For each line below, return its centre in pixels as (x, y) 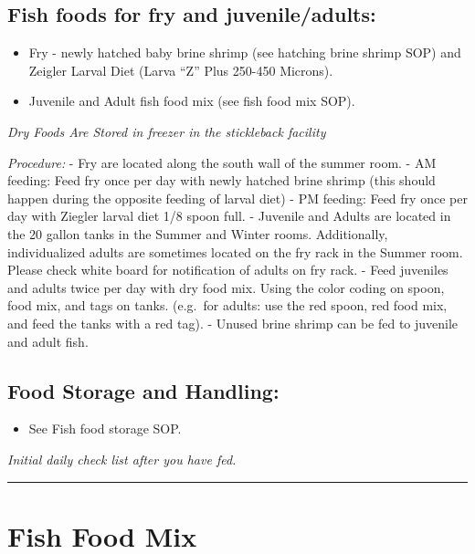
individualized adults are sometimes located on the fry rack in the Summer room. (235, 251)
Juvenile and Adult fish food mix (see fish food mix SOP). (192, 101)
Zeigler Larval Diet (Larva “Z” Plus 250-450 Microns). (181, 70)
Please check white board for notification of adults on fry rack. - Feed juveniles (228, 270)
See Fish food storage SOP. (105, 429)
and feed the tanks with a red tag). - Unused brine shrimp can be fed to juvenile (233, 323)
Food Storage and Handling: (143, 390)
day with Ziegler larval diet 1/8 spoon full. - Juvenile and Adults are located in (229, 216)
